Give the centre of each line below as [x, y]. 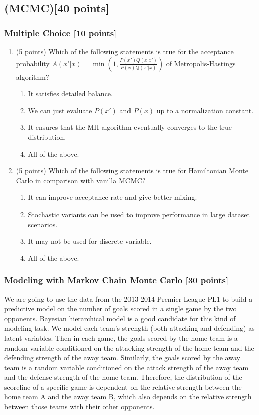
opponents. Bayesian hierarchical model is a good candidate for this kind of [120, 318]
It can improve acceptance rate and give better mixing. [112, 197]
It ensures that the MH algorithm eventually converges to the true [130, 127]
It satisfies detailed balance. [70, 93]
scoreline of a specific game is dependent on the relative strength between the [123, 387]
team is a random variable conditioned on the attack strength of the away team [126, 367]
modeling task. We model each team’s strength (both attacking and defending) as [129, 328]
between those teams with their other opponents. [79, 407]
